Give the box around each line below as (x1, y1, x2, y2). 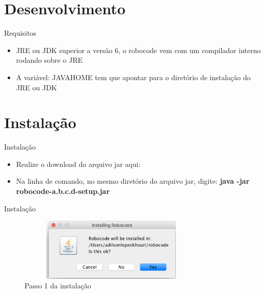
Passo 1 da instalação (24, 280, 91, 291)
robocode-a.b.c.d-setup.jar (16, 186, 110, 196)
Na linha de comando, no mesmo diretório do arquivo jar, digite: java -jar (16, 176, 250, 186)
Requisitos (4, 28, 36, 38)
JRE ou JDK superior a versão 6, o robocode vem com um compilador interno (16, 44, 261, 55)
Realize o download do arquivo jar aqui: (16, 158, 141, 169)
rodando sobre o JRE (16, 55, 83, 65)
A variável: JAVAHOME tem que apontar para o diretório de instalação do (16, 71, 251, 82)
